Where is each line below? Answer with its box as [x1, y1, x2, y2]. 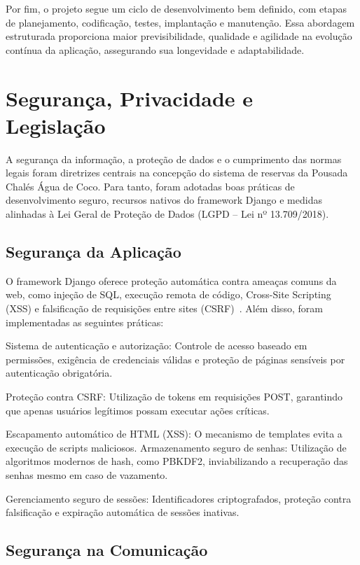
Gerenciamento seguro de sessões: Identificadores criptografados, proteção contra [6, 491, 352, 505]
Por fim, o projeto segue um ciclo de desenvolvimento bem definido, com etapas [6, 1, 347, 15]
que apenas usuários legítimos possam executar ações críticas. [6, 403, 270, 417]
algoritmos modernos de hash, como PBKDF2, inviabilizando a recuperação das [6, 454, 348, 468]
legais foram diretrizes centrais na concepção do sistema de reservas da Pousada [6, 165, 348, 180]
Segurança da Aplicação [6, 241, 181, 263]
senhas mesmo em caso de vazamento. [6, 467, 168, 482]
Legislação [6, 111, 106, 139]
